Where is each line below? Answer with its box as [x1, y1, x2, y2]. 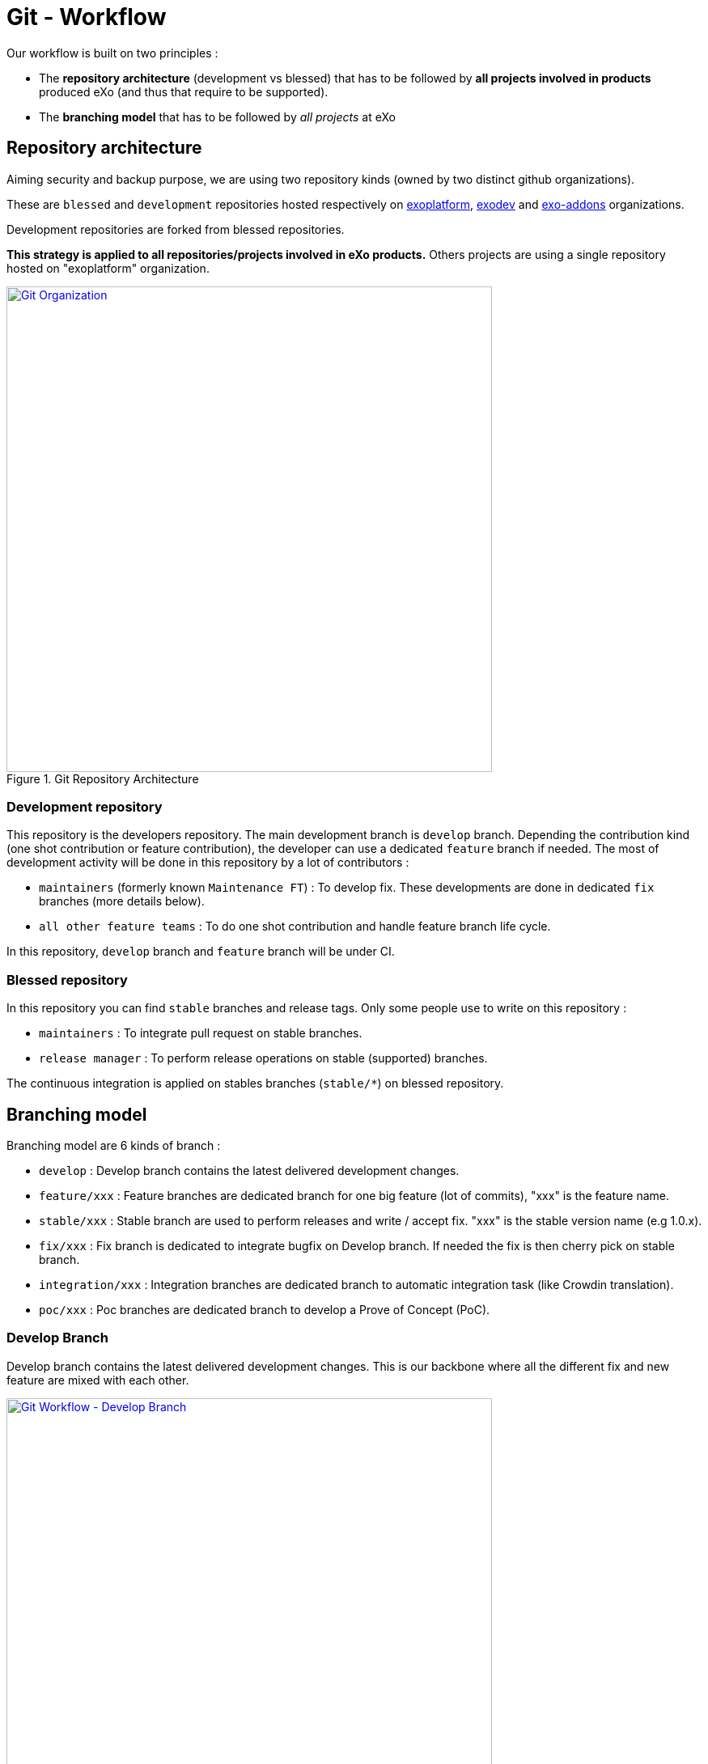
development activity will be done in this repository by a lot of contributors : [6, 855, 409, 870]
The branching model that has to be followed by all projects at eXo [39, 109, 396, 124]
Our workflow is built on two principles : [6, 45, 218, 60]
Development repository [6, 798, 163, 815]
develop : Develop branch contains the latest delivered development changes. [39, 1163, 460, 1177]
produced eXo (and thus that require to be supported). [39, 84, 329, 99]
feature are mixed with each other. [6, 1372, 189, 1387]
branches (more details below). [39, 894, 205, 909]
